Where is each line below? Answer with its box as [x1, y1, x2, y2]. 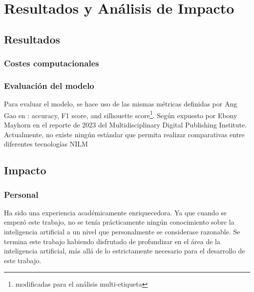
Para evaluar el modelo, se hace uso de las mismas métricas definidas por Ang [4, 99, 237, 109]
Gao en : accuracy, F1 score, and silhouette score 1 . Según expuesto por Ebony [4, 108, 237, 120]
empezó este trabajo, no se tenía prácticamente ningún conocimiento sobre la [4, 217, 234, 227]
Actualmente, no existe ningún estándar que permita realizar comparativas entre [4, 129, 245, 139]
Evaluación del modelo [4, 79, 94, 91]
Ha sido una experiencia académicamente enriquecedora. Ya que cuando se [4, 207, 227, 217]
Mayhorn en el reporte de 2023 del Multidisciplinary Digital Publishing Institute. [4, 120, 247, 130]
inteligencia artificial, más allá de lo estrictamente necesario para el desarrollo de [4, 246, 245, 256]
